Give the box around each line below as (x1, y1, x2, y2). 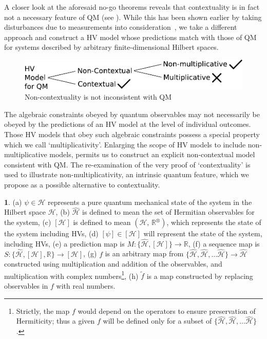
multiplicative (4, 149, 47, 160)
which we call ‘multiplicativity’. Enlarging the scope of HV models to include (4, 139, 246, 149)
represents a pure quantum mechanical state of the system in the (47, 196, 252, 207)
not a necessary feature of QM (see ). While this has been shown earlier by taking (4, 11, 262, 22)
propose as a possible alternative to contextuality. (4, 179, 160, 190)
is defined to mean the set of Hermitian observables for (82, 206, 255, 217)
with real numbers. (56, 280, 116, 291)
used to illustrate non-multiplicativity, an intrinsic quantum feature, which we (4, 169, 249, 180)
